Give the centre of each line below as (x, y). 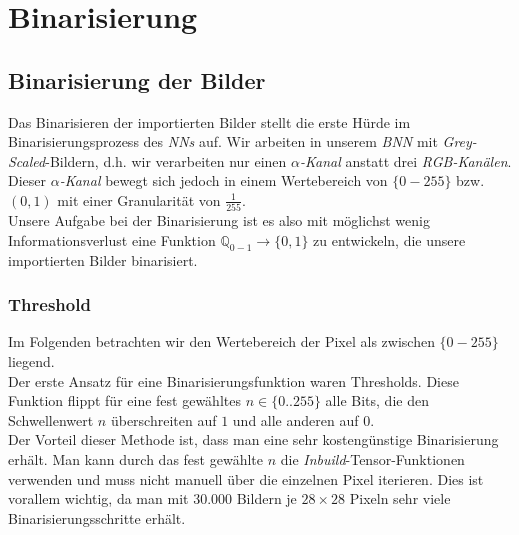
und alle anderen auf (295, 419)
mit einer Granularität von (139, 199)
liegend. (31, 361)
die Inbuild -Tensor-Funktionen (372, 459)
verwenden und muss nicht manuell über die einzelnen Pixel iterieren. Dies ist (246, 478)
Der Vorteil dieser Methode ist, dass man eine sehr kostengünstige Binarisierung (253, 439)
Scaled (27, 160)
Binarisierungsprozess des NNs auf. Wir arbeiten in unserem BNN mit (223, 141)
